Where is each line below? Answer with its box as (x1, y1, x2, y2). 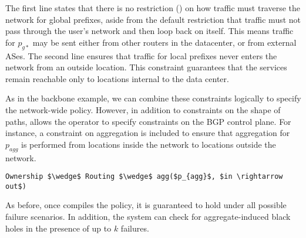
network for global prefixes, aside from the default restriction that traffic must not (5, 13, 301, 25)
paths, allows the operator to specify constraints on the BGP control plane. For (5, 115, 291, 127)
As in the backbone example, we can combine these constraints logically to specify (5, 92, 301, 104)
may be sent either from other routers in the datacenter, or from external (32, 36, 297, 48)
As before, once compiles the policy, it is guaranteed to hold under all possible (5, 199, 287, 211)
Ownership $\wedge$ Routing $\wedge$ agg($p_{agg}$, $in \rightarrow (5, 172, 283, 181)
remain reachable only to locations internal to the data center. (5, 72, 229, 84)
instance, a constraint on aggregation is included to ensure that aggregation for (5, 127, 290, 139)
